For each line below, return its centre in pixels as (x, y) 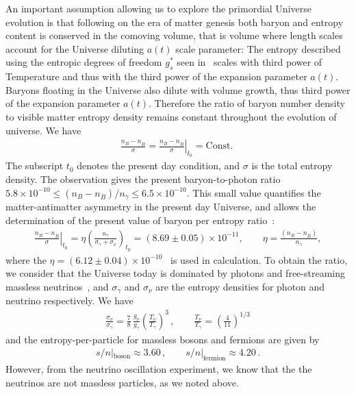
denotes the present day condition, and (158, 165)
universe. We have (43, 130)
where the (26, 259)
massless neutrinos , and (57, 286)
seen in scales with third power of (250, 62)
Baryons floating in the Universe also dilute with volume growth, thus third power (178, 89)
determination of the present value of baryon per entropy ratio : (140, 220)
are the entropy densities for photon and (240, 286)
